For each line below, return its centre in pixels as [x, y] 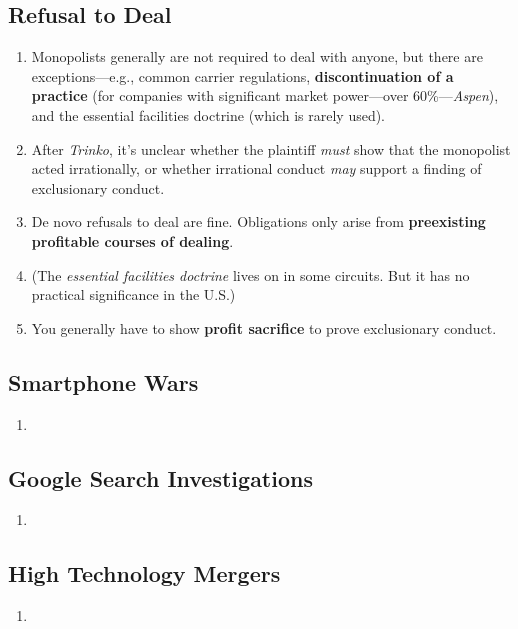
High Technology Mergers [144, 573]
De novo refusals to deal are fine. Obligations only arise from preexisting [258, 221]
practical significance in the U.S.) [133, 294]
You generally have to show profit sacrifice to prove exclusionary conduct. [264, 327]
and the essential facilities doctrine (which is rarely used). [208, 114]
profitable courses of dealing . [132, 240]
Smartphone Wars [103, 381]
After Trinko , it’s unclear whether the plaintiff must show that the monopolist [271, 148]
